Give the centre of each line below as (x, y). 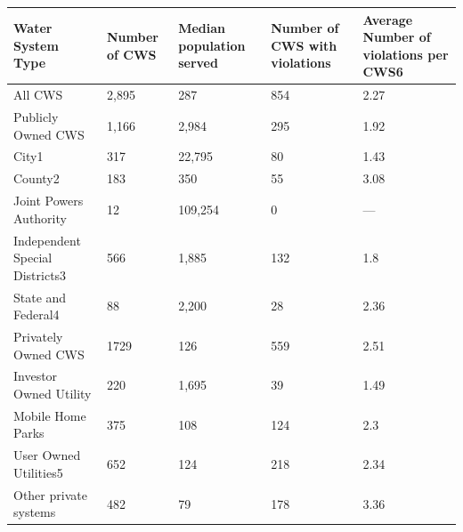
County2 (37, 178)
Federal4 (37, 314)
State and (40, 297)
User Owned (47, 455)
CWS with (304, 45)
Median (202, 28)
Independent (47, 240)
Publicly (36, 116)
